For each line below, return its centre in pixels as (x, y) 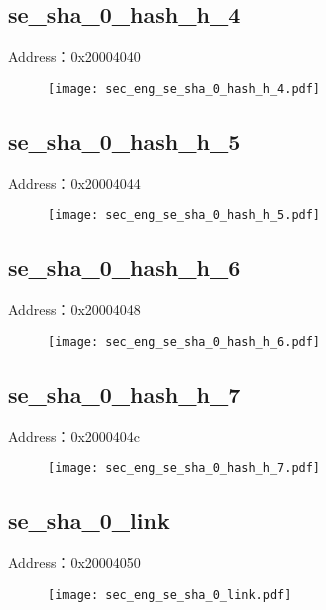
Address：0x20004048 (74, 309)
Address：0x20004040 (74, 56)
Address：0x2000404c (74, 435)
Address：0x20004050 (74, 562)
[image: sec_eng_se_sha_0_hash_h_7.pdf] (184, 468)
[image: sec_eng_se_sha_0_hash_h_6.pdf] (184, 341)
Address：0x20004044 (74, 182)
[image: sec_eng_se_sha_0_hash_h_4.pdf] (184, 88)
